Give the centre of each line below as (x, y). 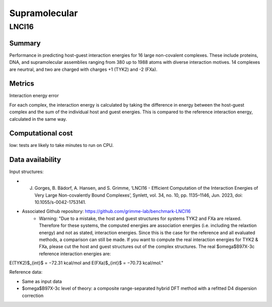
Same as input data (42, 281)
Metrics (22, 84)
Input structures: (26, 172)
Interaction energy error (34, 96)
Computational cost (41, 133)
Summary (25, 43)
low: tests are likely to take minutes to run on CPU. (61, 145)
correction (33, 295)
